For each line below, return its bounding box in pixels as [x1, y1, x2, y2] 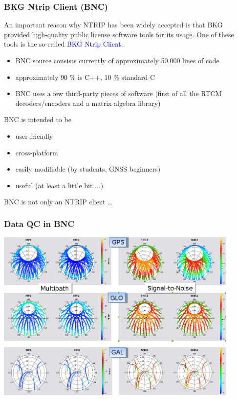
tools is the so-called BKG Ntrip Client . [4, 39, 123, 49]
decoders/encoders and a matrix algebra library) [15, 98, 161, 108]
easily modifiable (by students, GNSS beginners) [15, 164, 161, 174]
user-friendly [15, 130, 53, 141]
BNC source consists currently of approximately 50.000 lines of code [15, 55, 219, 65]
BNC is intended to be [4, 114, 71, 125]
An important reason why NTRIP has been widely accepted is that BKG [4, 20, 223, 30]
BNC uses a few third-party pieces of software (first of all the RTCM [15, 88, 222, 99]
